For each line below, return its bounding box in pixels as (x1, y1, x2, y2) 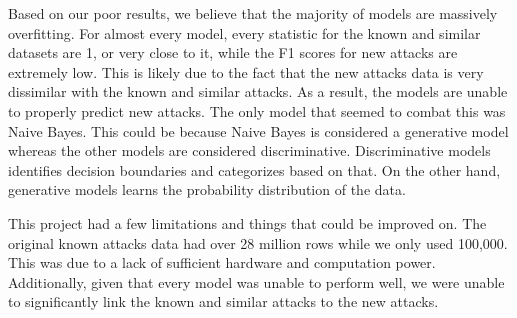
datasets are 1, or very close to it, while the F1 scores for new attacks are (8, 42, 458, 63)
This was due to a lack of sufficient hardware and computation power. (8, 252, 436, 273)
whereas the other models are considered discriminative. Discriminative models (8, 140, 491, 161)
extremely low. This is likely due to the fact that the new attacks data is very (8, 61, 484, 82)
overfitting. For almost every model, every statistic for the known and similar (8, 22, 481, 43)
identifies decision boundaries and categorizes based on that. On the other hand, (8, 159, 501, 180)
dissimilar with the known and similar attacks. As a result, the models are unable (8, 81, 508, 102)
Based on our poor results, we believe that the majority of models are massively (8, 3, 498, 23)
